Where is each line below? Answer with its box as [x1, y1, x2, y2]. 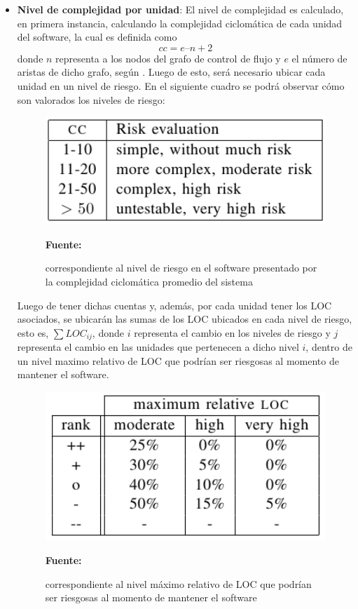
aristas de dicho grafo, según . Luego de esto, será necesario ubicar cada [17, 65, 326, 79]
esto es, [17, 325, 49, 340]
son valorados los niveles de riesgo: [17, 92, 165, 107]
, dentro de [305, 340, 352, 354]
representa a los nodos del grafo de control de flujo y [55, 51, 281, 65]
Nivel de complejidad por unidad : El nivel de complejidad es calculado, [17, 2, 344, 16]
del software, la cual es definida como [17, 29, 177, 44]
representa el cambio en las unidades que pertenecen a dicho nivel [17, 340, 299, 354]
